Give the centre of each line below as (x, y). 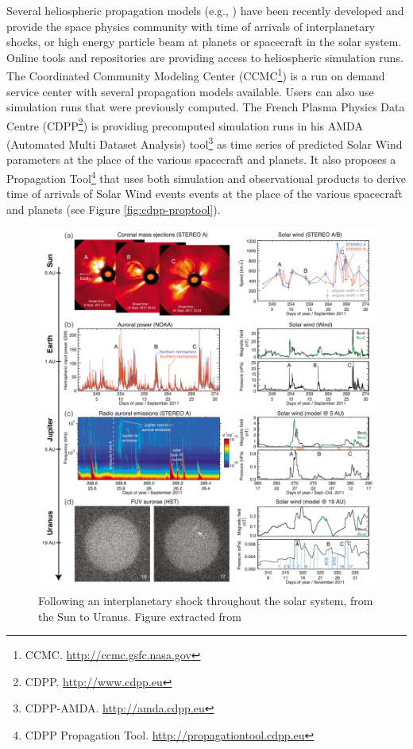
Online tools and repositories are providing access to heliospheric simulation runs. (205, 57)
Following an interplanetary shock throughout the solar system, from (206, 601)
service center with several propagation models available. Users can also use (190, 91)
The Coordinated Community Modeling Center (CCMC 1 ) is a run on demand (196, 75)
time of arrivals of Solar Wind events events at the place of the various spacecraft (205, 194)
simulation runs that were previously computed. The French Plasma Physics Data (206, 107)
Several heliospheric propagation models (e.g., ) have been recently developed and (205, 10)
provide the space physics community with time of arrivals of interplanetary (191, 26)
